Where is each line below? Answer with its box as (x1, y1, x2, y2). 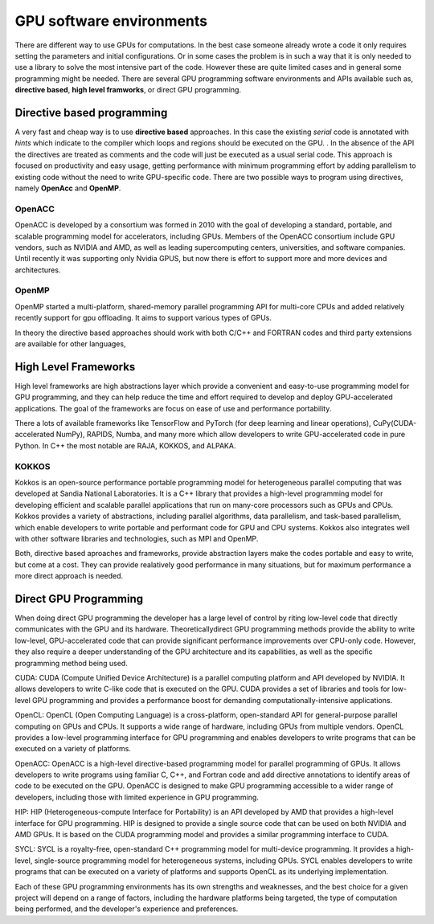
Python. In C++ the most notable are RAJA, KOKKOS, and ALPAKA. (14, 440, 236, 450)
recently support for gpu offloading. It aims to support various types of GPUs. (14, 313, 272, 323)
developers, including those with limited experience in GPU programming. (14, 792, 259, 802)
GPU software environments (14, 12, 208, 30)
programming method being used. (14, 658, 128, 668)
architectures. (14, 265, 61, 275)
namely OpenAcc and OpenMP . (14, 183, 121, 193)
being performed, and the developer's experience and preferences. (14, 904, 239, 914)
